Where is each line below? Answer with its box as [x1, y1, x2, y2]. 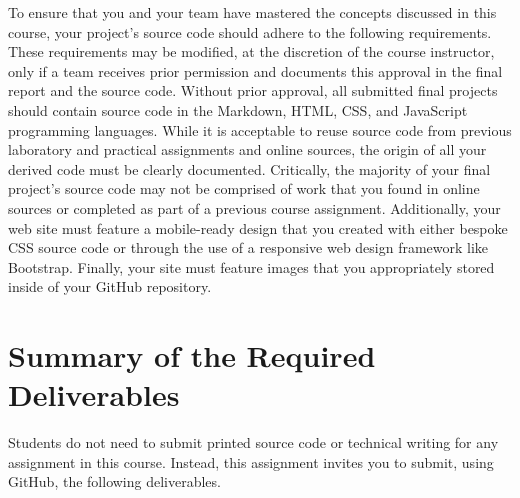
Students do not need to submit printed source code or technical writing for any [8, 432, 499, 453]
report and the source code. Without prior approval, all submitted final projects [8, 80, 498, 101]
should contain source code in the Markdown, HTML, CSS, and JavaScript [8, 99, 468, 120]
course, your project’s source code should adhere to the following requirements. [8, 21, 492, 42]
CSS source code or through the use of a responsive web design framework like [8, 237, 489, 258]
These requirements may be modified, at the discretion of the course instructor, [8, 41, 495, 62]
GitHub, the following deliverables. [8, 471, 221, 492]
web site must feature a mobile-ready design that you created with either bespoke [8, 217, 508, 238]
